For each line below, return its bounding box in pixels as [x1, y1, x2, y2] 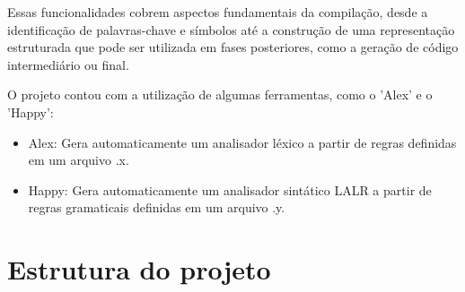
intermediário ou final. [7, 55, 129, 73]
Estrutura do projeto [7, 251, 271, 288]
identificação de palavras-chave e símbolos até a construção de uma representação [7, 20, 455, 39]
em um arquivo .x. [28, 150, 129, 169]
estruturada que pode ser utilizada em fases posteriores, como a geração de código [7, 38, 459, 56]
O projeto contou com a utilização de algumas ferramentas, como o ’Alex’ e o [7, 85, 433, 104]
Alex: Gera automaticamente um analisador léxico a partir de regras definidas [28, 133, 457, 151]
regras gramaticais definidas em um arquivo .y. [28, 198, 285, 217]
